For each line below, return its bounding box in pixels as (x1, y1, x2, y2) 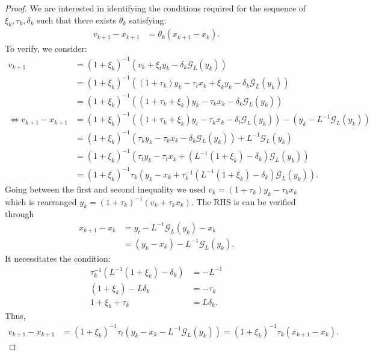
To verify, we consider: (5, 42, 87, 55)
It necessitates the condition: (5, 252, 111, 264)
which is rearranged (5, 195, 77, 208)
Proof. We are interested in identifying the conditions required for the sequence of (5, 2, 306, 14)
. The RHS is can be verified (191, 195, 296, 208)
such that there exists (37, 13, 116, 26)
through (5, 208, 34, 220)
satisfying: (129, 13, 167, 26)
